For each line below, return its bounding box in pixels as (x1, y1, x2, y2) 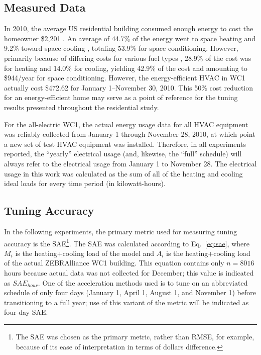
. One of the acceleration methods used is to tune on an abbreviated (38, 277, 248, 288)
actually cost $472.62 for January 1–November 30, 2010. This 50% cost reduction (4, 82, 253, 93)
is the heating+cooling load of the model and (15, 247, 155, 258)
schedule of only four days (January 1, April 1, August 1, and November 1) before (4, 287, 256, 298)
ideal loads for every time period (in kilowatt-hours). (4, 178, 166, 189)
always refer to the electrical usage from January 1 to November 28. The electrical (4, 158, 257, 168)
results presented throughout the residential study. (4, 102, 159, 112)
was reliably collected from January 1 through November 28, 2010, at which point (4, 129, 255, 139)
